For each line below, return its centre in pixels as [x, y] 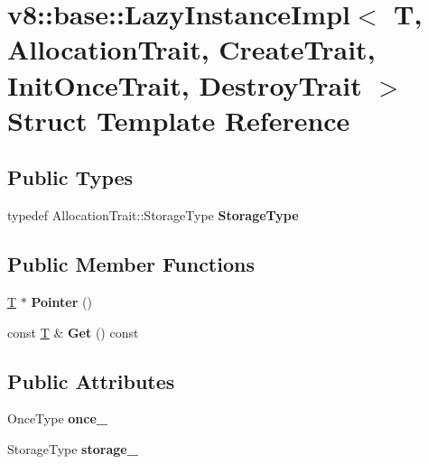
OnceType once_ [57, 418]
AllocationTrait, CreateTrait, [191, 49]
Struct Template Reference [179, 120]
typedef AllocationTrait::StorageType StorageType [153, 215]
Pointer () [61, 301]
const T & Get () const [73, 332]
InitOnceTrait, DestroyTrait [185, 84]
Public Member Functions [131, 264]
